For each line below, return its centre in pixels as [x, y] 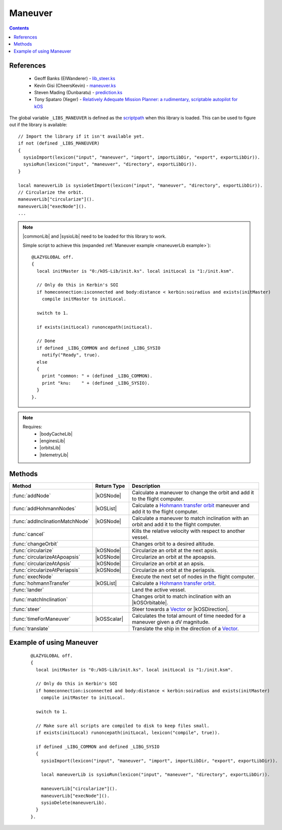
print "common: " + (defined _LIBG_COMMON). [97, 376]
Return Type [110, 486]
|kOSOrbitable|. [150, 602]
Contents [19, 28]
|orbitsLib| [50, 448]
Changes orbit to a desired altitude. [173, 544]
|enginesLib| [52, 441]
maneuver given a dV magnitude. [171, 622]
